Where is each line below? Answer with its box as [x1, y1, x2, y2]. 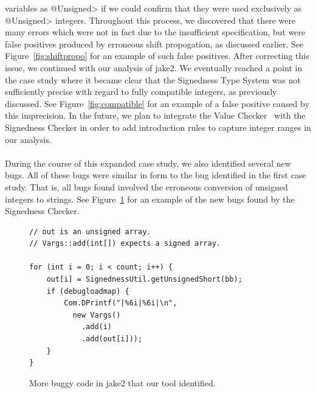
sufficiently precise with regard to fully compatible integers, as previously [5, 85, 277, 98]
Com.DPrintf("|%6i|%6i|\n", [64, 299, 177, 308]
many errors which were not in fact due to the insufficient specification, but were [5, 26, 306, 38]
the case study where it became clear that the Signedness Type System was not [5, 73, 301, 86]
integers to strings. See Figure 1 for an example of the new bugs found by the [5, 192, 295, 205]
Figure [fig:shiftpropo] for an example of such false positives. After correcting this [5, 49, 309, 62]
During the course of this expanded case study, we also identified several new [5, 156, 291, 169]
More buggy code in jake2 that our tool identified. [29, 376, 216, 389]
